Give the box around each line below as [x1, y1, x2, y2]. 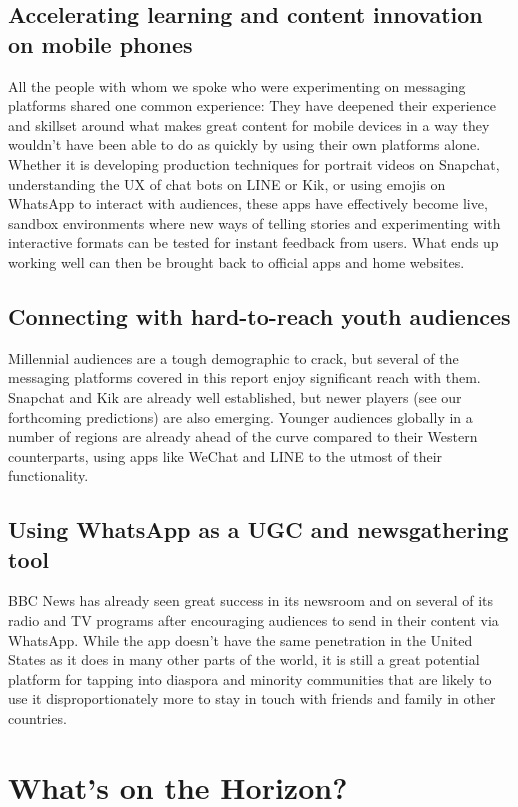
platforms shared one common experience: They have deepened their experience [8, 95, 496, 116]
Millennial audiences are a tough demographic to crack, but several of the [8, 347, 459, 368]
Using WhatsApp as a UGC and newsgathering [8, 514, 509, 545]
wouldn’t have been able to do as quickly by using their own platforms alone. [8, 134, 481, 155]
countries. [8, 708, 67, 729]
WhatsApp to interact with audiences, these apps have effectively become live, [8, 193, 488, 214]
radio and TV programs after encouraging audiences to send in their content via [8, 610, 499, 631]
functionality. [8, 465, 89, 486]
